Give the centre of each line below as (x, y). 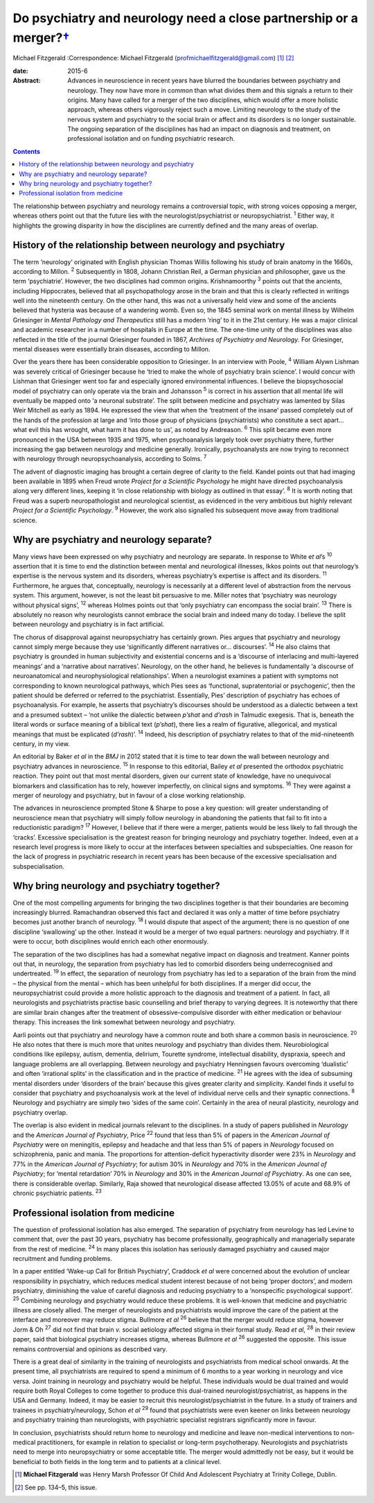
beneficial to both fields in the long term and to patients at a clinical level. (117, 1461)
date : (20, 71)
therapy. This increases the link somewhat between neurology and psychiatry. (124, 1022)
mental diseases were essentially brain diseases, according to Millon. (112, 349)
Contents (27, 151)
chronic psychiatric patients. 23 (57, 1192)
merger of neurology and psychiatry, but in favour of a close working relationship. (129, 795)
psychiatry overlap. (41, 1112)
